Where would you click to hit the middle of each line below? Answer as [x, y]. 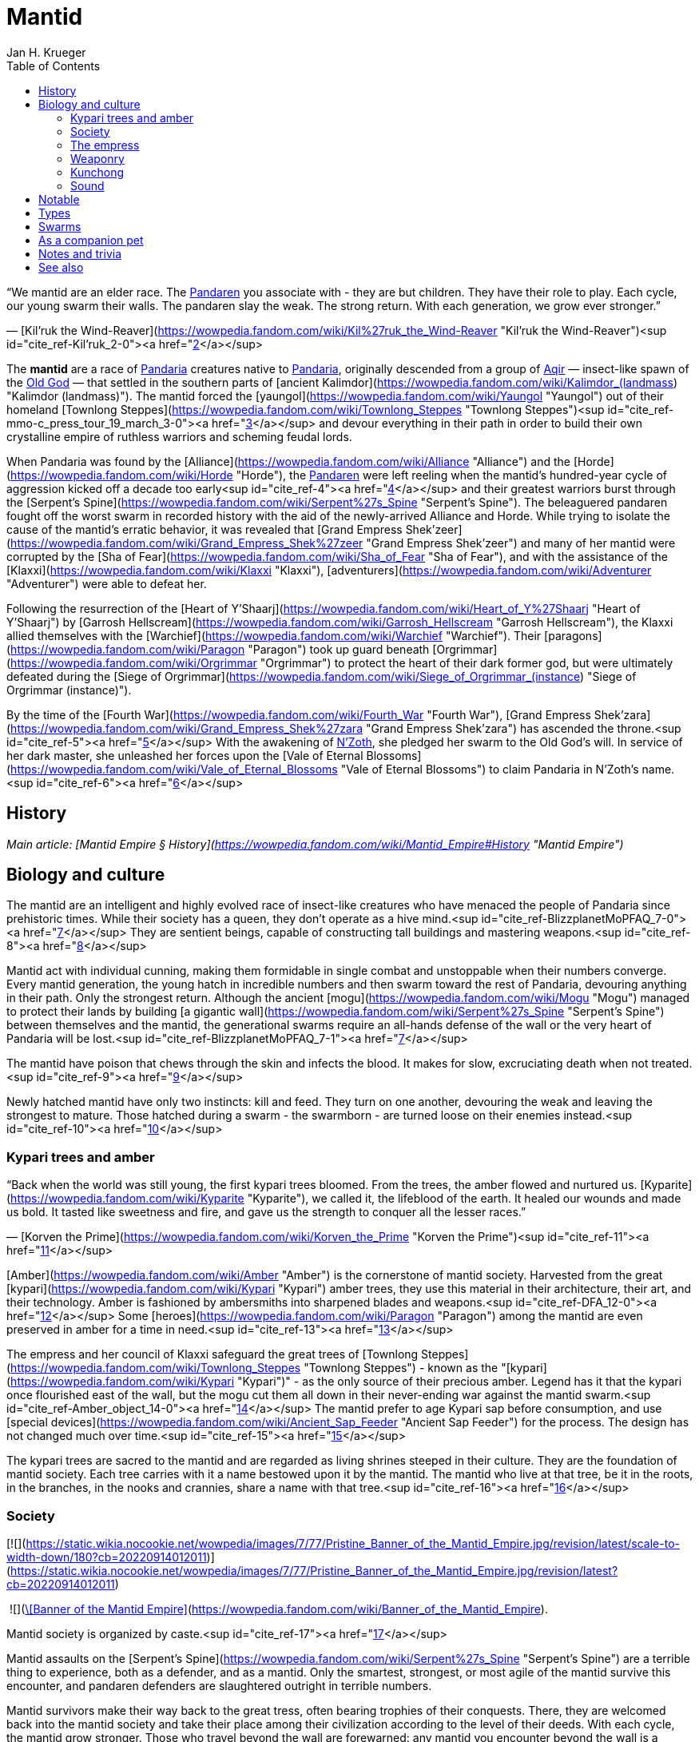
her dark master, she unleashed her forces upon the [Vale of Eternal [185, 755]
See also [61, 267]
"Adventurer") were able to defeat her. [107, 583]
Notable [59, 199]
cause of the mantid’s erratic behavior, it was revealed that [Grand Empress [205, 529]
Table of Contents [54, 66]
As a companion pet [91, 240]
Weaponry [97, 158]
